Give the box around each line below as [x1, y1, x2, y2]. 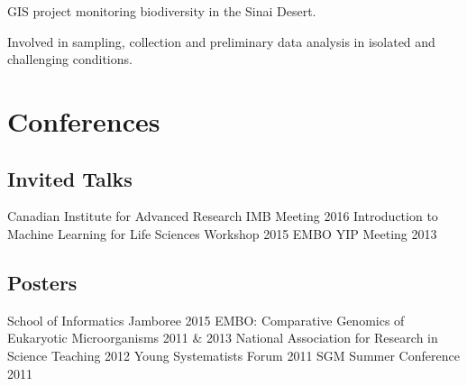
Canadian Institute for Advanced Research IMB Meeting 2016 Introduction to [7, 207, 438, 225]
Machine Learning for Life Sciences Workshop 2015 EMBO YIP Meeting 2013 [7, 224, 437, 243]
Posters [7, 268, 78, 296]
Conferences [7, 102, 160, 139]
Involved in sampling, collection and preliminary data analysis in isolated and [7, 32, 435, 51]
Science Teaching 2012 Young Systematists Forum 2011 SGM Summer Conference [7, 345, 460, 364]
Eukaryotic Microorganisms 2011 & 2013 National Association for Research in [7, 328, 438, 347]
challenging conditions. [7, 50, 133, 69]
